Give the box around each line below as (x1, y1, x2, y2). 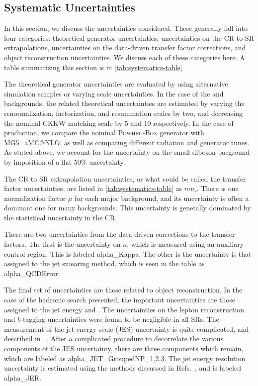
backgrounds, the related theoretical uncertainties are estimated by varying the (4, 98, 245, 108)
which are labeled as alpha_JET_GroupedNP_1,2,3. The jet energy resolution (4, 353, 246, 363)
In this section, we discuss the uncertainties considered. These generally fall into (4, 23, 248, 33)
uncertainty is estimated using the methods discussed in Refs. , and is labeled (4, 363, 241, 373)
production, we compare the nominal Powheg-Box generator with (4, 127, 204, 138)
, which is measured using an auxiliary (127, 239, 244, 249)
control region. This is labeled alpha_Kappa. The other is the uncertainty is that (4, 248, 252, 259)
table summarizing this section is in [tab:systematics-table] (4, 62, 182, 72)
